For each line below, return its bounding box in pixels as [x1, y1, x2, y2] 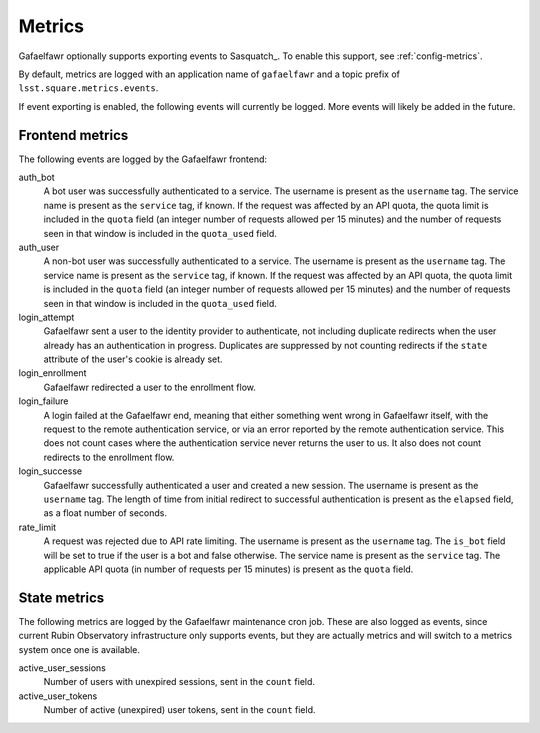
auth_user [18, 241, 60, 253]
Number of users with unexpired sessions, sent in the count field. [43, 676, 315, 688]
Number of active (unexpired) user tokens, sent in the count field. [43, 704, 316, 716]
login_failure [18, 395, 69, 407]
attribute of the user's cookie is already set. [43, 353, 224, 365]
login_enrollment [18, 367, 87, 379]
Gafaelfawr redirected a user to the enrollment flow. [43, 381, 257, 393]
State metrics [18, 589, 105, 606]
